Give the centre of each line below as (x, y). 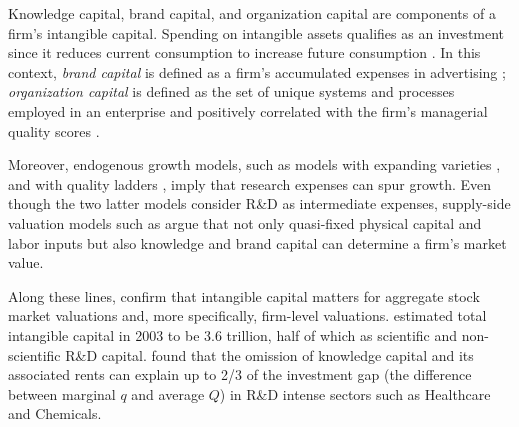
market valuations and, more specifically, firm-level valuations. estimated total (247, 315)
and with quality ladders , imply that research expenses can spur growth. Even (250, 183)
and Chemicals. (55, 413)
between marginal (62, 393)
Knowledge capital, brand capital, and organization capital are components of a (252, 13)
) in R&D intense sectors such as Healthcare (355, 393)
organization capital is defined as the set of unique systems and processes (231, 91)
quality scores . (54, 130)
